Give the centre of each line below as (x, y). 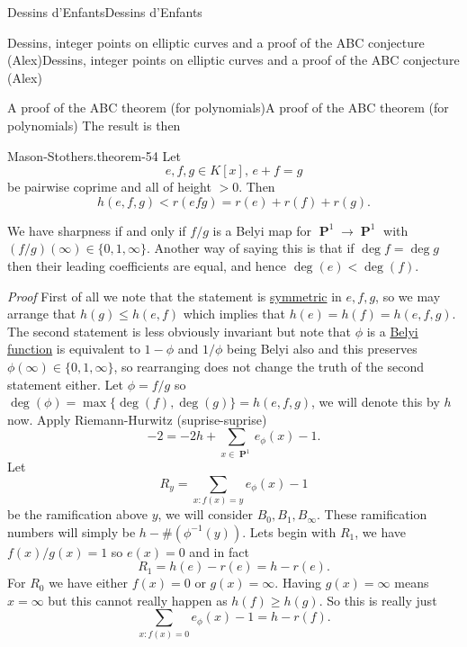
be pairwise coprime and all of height (109, 187)
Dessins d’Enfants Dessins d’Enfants (105, 12)
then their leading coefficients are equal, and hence (147, 265)
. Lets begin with (289, 531)
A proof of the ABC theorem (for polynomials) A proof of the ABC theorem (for (228, 108)
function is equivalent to (74, 349)
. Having (298, 583)
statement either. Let (66, 384)
